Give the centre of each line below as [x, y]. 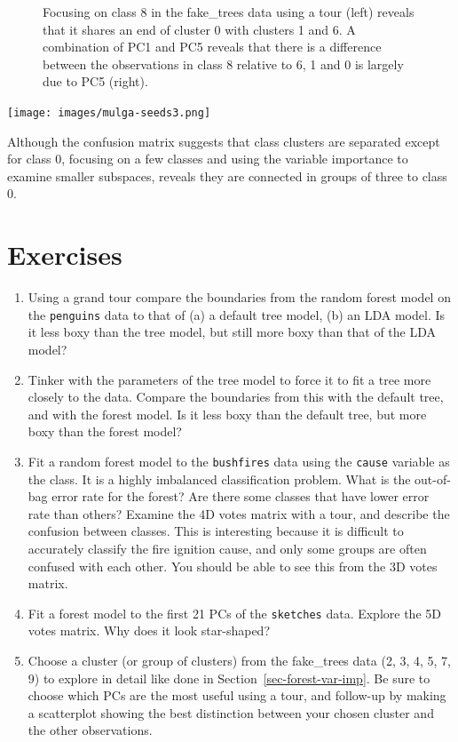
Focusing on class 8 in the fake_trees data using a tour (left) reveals [229, 12]
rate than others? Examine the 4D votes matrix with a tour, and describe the [239, 513]
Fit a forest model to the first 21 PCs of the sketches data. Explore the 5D [234, 613]
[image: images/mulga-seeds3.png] [109, 112]
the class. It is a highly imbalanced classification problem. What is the [219, 479]
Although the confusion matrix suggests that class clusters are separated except [224, 141]
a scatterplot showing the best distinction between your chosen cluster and [231, 712]
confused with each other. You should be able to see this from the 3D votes [233, 566]
